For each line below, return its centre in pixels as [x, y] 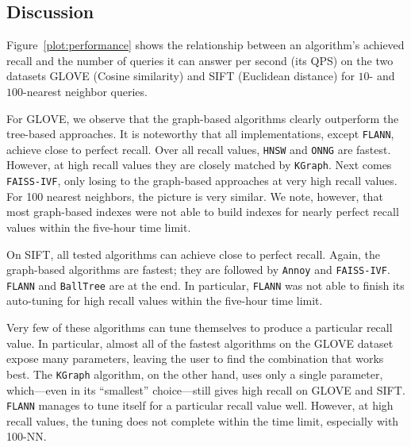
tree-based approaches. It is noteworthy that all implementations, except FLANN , [200, 134]
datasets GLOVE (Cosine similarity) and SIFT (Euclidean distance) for [181, 76]
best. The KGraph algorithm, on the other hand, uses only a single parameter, [195, 374]
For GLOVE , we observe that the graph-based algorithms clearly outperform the [203, 118]
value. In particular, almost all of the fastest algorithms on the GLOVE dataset [200, 343]
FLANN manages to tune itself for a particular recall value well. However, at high [200, 405]
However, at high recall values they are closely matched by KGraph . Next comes [199, 165]
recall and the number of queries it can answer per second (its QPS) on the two [200, 60]
